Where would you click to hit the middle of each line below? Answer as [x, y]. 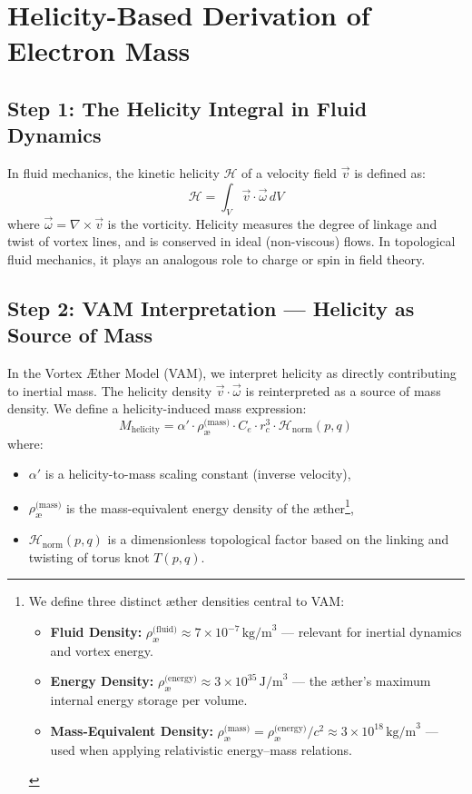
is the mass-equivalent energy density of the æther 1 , [210, 506]
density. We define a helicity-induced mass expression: [157, 408]
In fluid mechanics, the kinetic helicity [113, 173]
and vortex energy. [102, 650]
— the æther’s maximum [361, 681]
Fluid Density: [96, 631]
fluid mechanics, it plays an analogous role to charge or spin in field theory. [216, 258]
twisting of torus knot [89, 556]
